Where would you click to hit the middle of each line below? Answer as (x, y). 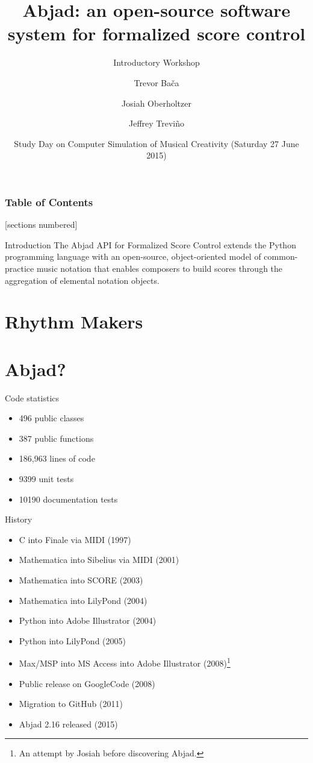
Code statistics (32, 397)
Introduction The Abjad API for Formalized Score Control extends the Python (150, 244)
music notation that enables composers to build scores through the (160, 268)
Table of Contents (49, 202)
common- (281, 256)
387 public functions (56, 438)
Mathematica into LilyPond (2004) (83, 600)
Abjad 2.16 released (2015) (68, 724)
